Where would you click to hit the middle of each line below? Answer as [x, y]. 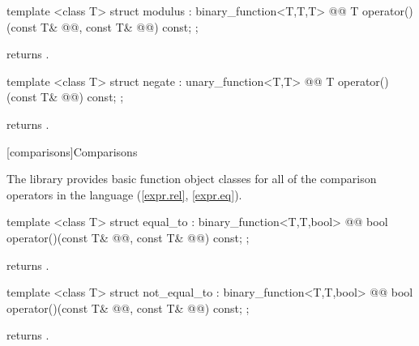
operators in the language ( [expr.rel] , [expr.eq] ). [124, 194]
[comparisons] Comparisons [72, 151]
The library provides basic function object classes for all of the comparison [192, 179]
